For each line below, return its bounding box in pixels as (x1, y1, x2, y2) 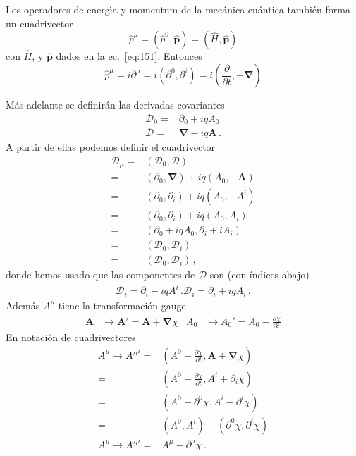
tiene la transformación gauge (58, 297, 186, 312)
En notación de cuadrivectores (6, 330, 136, 345)
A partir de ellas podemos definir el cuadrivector (6, 140, 216, 154)
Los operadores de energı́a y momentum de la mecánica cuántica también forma (6, 2, 350, 16)
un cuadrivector (6, 16, 73, 30)
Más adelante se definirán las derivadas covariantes (6, 97, 225, 111)
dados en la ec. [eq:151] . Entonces (56, 49, 202, 63)
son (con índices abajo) (209, 267, 309, 282)
